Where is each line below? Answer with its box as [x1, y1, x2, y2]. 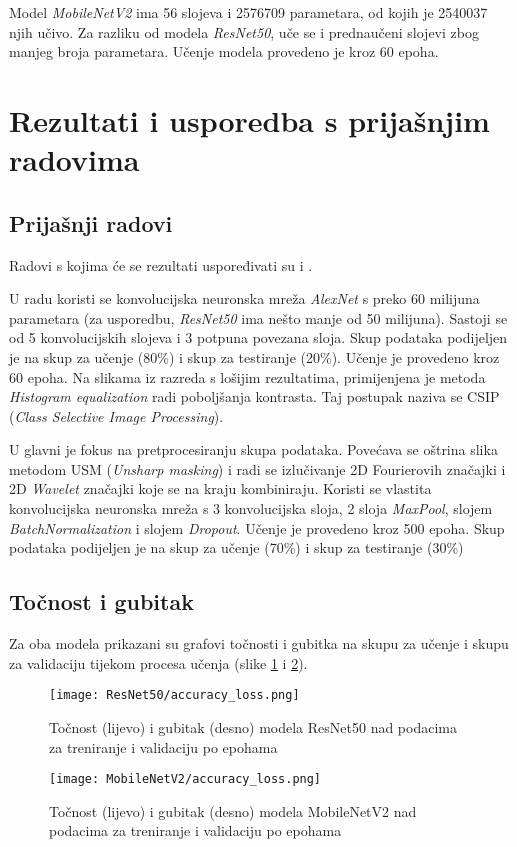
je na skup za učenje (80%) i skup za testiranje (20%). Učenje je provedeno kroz [9, 346, 500, 367]
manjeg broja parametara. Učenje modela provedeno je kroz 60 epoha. [9, 41, 439, 62]
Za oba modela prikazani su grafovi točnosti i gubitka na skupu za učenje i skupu [9, 633, 509, 654]
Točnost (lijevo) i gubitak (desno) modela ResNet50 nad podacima [49, 716, 457, 737]
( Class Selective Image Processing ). [9, 405, 224, 426]
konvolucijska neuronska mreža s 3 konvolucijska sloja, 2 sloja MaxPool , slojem [9, 498, 493, 519]
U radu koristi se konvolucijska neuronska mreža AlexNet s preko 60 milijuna [9, 288, 480, 309]
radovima [9, 139, 140, 180]
